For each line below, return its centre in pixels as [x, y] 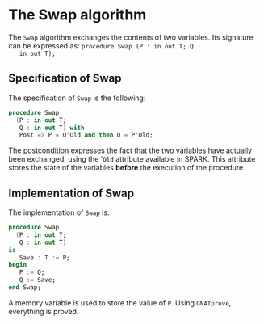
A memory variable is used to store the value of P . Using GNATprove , [120, 303]
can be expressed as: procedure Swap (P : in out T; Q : [105, 45]
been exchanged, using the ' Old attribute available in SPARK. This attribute [132, 159]
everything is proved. [44, 311]
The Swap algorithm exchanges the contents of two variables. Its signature [131, 37]
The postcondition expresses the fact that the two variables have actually [130, 150]
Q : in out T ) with [52, 128]
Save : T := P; [44, 257]
